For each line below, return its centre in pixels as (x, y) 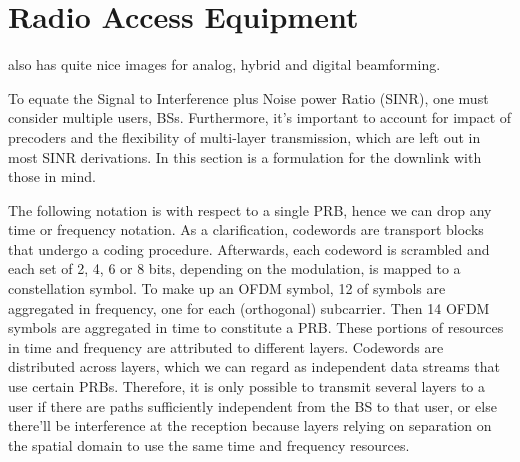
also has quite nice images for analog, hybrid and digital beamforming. (224, 64)
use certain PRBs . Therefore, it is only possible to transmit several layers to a (247, 386)
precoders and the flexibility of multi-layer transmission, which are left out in (244, 136)
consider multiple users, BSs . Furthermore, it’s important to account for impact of (260, 117)
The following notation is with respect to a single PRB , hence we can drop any (250, 209)
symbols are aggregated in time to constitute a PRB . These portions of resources (256, 327)
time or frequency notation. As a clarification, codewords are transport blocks (246, 229)
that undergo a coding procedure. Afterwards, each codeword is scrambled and (249, 248)
